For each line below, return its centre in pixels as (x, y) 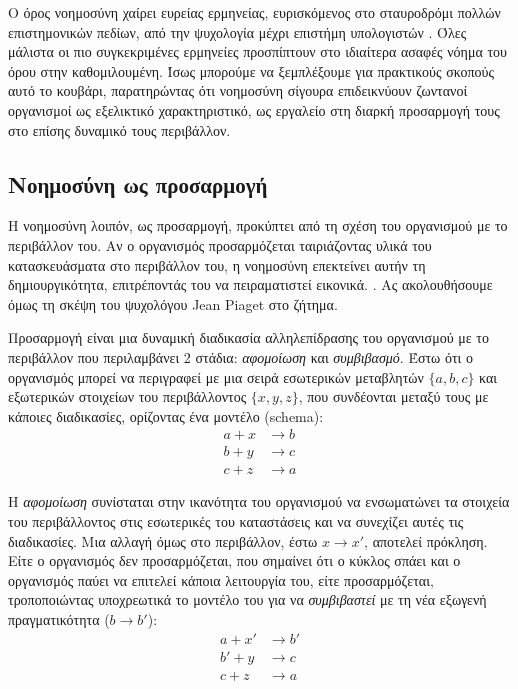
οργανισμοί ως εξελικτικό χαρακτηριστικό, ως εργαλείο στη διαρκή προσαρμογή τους (254, 109)
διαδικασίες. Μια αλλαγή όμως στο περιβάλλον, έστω (163, 540)
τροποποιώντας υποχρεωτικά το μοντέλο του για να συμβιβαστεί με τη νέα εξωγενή (247, 599)
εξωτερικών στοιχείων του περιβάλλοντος (127, 396)
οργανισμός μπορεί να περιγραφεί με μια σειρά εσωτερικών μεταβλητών (216, 376)
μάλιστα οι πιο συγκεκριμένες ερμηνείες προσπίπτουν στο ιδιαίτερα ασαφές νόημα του (257, 51)
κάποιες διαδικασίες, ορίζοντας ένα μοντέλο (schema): (166, 415)
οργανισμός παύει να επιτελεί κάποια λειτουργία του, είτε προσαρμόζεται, (221, 579)
